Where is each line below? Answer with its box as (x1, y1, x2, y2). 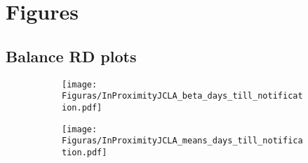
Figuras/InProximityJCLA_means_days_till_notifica (62, 136, 303, 146)
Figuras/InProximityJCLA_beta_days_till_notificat (62, 91, 303, 101)
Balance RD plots (6, 45, 137, 66)
